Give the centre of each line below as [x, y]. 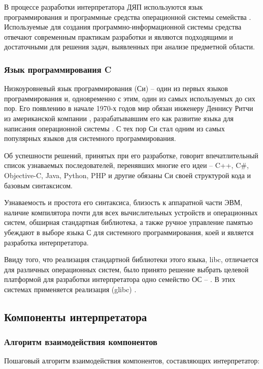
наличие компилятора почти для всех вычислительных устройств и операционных [131, 212]
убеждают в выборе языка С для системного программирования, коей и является [129, 232]
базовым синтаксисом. [38, 185]
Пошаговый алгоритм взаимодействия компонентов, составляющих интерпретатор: [132, 361]
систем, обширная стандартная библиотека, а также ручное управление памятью [128, 222]
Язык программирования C [58, 69]
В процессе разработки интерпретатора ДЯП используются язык [104, 7]
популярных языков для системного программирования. [90, 138]
